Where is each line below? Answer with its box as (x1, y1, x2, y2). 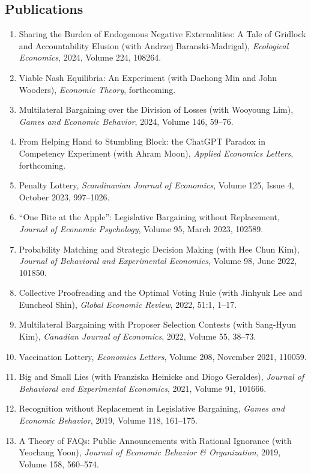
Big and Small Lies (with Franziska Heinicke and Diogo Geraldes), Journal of (19, 370, 304, 383)
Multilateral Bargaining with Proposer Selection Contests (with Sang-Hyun (19, 318, 297, 331)
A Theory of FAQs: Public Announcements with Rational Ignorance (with (19, 434, 292, 446)
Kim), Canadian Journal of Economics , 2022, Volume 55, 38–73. (19, 330, 256, 343)
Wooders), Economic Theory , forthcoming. (19, 83, 176, 95)
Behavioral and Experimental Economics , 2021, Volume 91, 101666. (19, 382, 267, 394)
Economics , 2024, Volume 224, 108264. (19, 51, 162, 64)
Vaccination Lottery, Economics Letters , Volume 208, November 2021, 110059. (19, 350, 307, 362)
